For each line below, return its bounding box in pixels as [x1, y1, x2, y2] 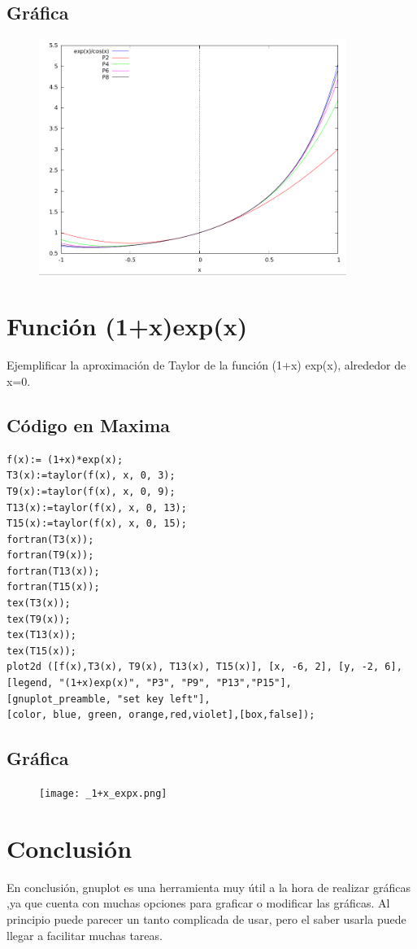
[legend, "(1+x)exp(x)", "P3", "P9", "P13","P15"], [7, 677, 292, 689]
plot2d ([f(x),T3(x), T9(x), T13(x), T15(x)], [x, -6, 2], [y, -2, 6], [7, 661, 402, 673]
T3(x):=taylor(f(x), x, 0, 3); [7, 470, 176, 482]
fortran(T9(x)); [7, 549, 94, 562]
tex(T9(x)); [7, 613, 71, 625]
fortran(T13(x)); [7, 565, 100, 577]
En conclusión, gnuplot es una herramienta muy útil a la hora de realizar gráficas [7, 878, 410, 895]
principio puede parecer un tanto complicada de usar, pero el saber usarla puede [7, 911, 406, 927]
